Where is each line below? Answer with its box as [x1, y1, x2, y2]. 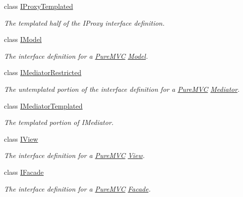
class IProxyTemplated [4, 1, 73, 11]
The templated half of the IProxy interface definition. [4, 17, 165, 28]
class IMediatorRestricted [4, 67, 82, 78]
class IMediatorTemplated [4, 100, 83, 111]
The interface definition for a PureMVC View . [4, 150, 145, 160]
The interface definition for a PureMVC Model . [4, 50, 148, 61]
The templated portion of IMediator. [4, 117, 114, 127]
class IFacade [4, 166, 44, 177]
